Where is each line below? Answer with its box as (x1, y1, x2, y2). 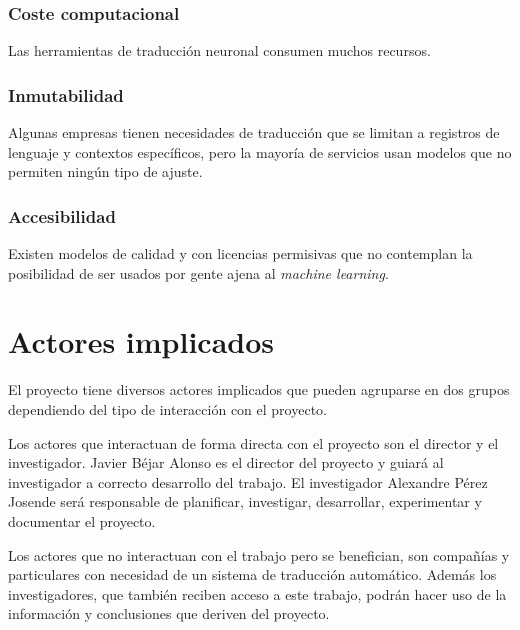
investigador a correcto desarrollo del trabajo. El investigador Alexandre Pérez (8, 471, 488, 492)
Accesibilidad (8, 203, 116, 228)
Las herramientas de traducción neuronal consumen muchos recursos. (8, 40, 431, 61)
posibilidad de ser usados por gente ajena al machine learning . (8, 262, 389, 283)
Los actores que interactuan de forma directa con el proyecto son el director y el (8, 432, 499, 453)
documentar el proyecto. (8, 510, 156, 531)
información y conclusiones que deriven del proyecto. (8, 603, 330, 624)
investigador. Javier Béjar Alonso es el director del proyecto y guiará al (8, 452, 444, 473)
